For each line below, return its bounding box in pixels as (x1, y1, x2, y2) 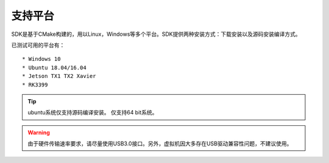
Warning (27, 128, 50, 136)
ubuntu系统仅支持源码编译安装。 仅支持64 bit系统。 (27, 109, 158, 116)
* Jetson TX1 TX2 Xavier (22, 73, 96, 80)
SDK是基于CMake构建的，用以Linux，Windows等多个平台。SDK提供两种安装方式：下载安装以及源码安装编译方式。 (11, 30, 301, 38)
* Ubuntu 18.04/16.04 (22, 64, 87, 71)
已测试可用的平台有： (11, 41, 65, 49)
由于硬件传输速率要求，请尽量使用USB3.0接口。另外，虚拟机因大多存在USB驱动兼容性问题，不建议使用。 (27, 140, 292, 147)
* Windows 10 (22, 55, 61, 63)
